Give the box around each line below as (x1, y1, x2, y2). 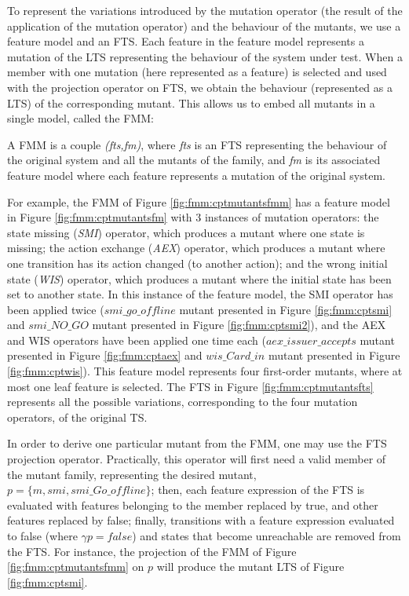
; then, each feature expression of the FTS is (151, 481, 365, 498)
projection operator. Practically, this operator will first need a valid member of (7, 451, 386, 467)
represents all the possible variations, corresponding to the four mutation (7, 393, 358, 410)
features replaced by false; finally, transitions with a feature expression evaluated (7, 512, 395, 528)
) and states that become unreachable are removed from (132, 528, 401, 543)
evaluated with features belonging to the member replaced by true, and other (7, 496, 378, 513)
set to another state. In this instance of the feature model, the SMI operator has (7, 286, 393, 302)
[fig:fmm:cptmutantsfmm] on (7, 558, 144, 575)
